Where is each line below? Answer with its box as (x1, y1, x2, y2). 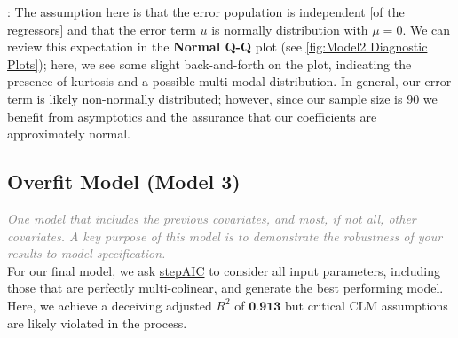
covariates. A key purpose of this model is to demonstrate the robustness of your (7, 226, 443, 245)
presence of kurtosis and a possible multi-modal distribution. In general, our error (7, 72, 452, 90)
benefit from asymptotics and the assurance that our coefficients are (7, 106, 377, 125)
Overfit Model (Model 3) (7, 168, 241, 195)
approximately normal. (7, 124, 130, 143)
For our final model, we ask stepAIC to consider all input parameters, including (7, 261, 441, 279)
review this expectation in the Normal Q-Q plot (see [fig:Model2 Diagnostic (7, 37, 428, 56)
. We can (402, 20, 451, 38)
